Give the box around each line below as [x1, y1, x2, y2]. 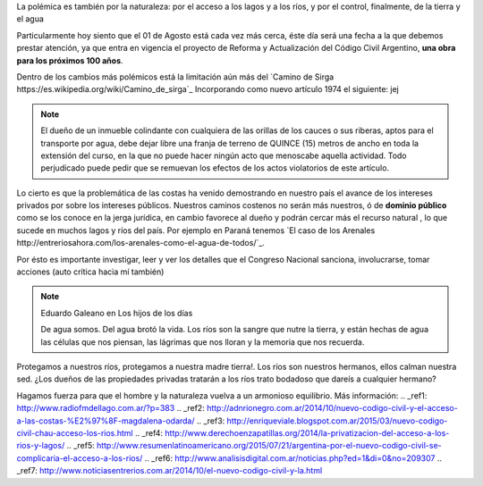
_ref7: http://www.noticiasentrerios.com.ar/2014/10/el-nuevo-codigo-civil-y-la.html [16, 465, 323, 476]
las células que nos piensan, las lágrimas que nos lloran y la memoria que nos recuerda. [40, 336, 365, 348]
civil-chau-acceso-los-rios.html [16, 427, 133, 438]
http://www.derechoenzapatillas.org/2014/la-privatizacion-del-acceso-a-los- [165, 427, 450, 438]
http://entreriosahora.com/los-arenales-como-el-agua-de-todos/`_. [16, 238, 266, 248]
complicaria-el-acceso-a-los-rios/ [16, 452, 143, 464]
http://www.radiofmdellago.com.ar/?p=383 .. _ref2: [16, 403, 205, 414]
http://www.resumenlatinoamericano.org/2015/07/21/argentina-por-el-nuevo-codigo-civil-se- [96, 440, 442, 451]
